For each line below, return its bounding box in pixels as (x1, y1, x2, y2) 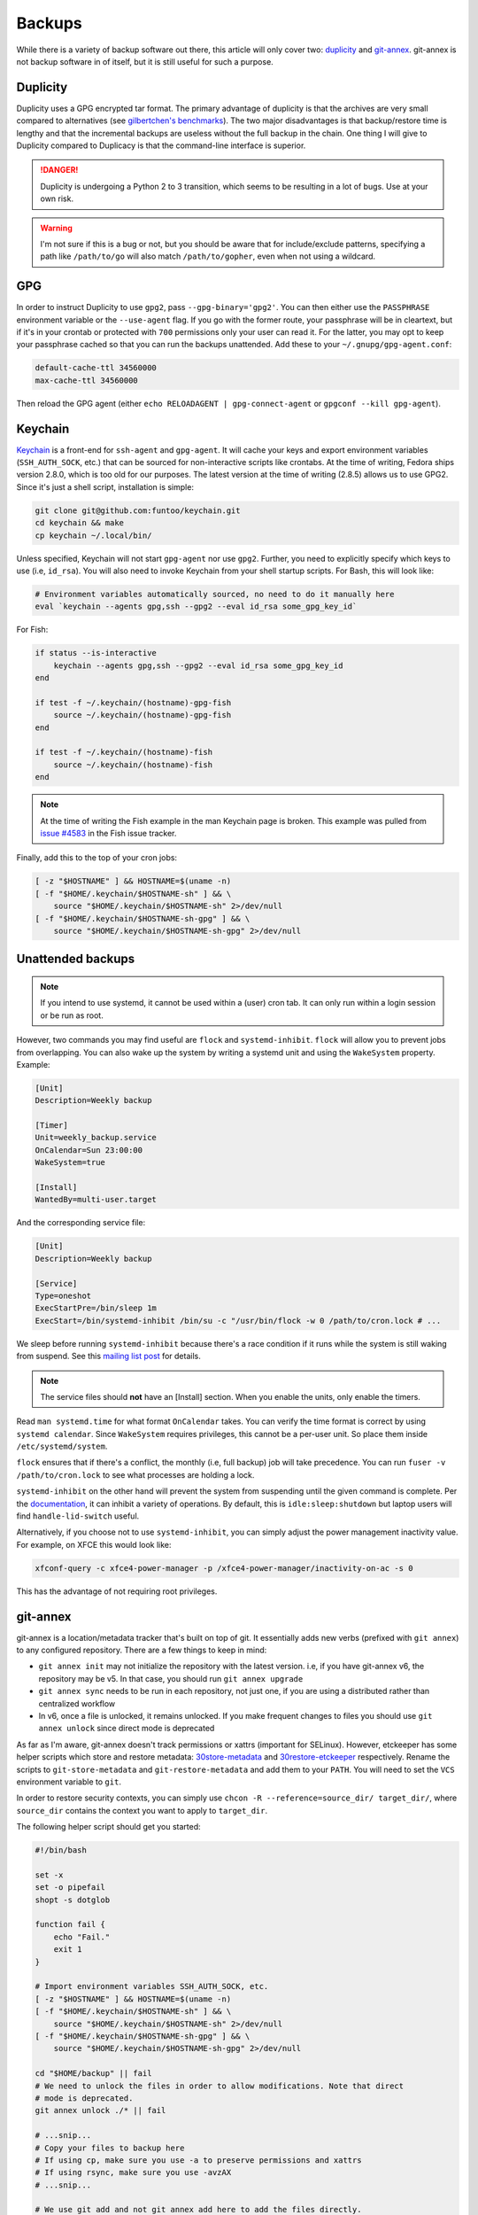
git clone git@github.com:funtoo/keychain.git (35, 505, 241, 516)
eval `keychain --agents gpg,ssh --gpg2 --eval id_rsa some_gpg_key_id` (35, 602, 358, 611)
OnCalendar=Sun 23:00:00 (35, 1145, 143, 1155)
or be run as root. (40, 1010, 104, 1021)
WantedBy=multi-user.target (35, 1194, 157, 1205)
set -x (35, 1869, 64, 1880)
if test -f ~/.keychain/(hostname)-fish (35, 747, 212, 758)
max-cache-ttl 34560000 (35, 375, 139, 385)
